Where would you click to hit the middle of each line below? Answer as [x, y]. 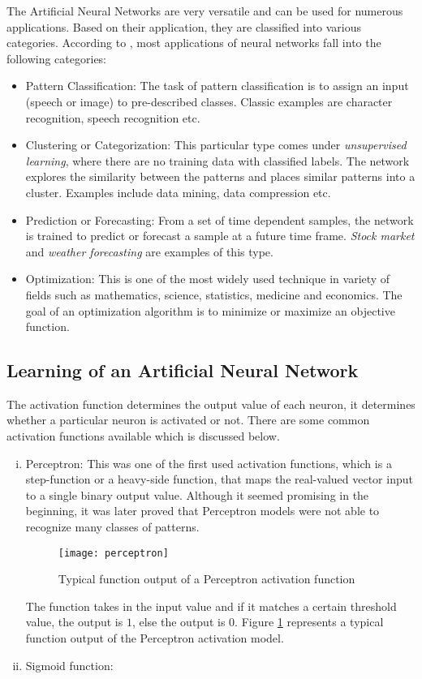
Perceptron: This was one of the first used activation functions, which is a [209, 463]
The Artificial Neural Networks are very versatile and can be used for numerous [205, 11]
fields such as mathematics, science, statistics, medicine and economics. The [214, 294]
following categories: [57, 58]
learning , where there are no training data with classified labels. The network [217, 160]
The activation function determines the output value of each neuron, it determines [211, 404]
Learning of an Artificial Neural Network [183, 370]
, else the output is [179, 622]
